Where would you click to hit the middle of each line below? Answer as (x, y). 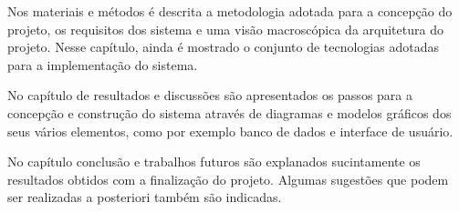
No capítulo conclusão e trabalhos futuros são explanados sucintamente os (214, 162)
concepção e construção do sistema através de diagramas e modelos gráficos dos (229, 112)
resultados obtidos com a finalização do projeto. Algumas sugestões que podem (228, 179)
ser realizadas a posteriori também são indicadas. (145, 197)
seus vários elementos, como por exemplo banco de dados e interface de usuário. (230, 131)
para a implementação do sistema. (103, 64)
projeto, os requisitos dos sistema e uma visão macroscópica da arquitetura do (225, 29)
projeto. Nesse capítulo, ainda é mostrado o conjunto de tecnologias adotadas (223, 47)
